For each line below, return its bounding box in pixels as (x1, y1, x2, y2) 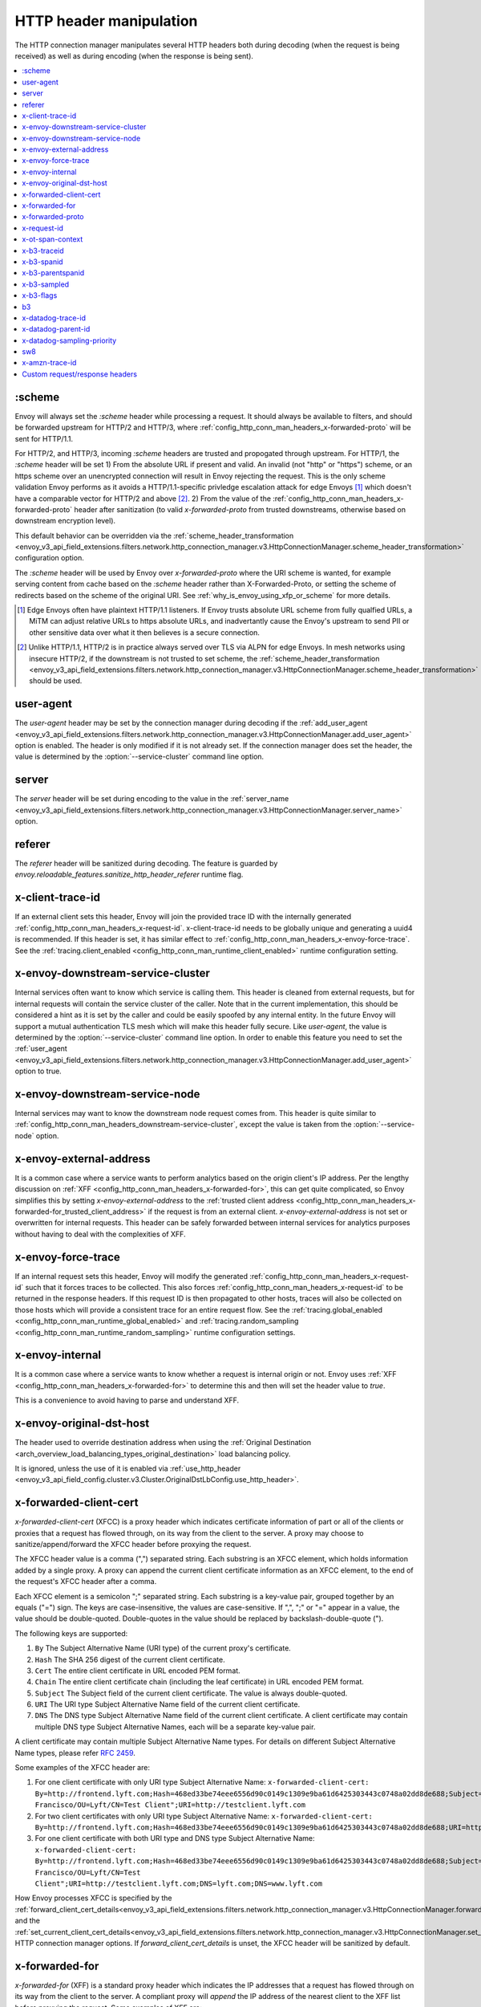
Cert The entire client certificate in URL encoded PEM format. (34, 1666, 240, 1675)
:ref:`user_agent (14, 1044, 67, 1053)
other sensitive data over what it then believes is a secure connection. (29, 627, 261, 637)
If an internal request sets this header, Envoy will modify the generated (14, 1271, 249, 1280)
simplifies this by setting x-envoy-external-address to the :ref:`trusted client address (14, 1195, 294, 1205)
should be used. (29, 676, 83, 686)
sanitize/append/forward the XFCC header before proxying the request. (14, 1540, 252, 1549)
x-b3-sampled (22, 279, 70, 289)
